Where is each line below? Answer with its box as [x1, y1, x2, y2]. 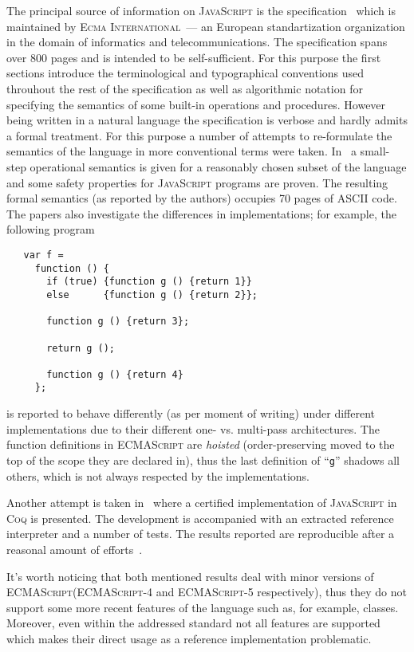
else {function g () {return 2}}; [46, 289, 258, 300]
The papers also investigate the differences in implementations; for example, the [6, 205, 396, 222]
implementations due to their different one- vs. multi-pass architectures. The [6, 420, 380, 437]
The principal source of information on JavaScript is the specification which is [6, 2, 396, 18]
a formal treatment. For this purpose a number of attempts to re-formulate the [6, 127, 392, 143]
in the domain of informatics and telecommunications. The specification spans [6, 33, 388, 50]
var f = [23, 249, 64, 261]
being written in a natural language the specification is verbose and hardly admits [6, 112, 408, 128]
